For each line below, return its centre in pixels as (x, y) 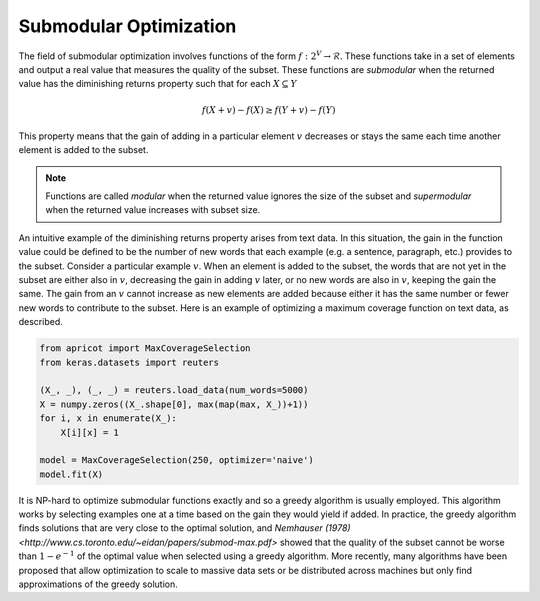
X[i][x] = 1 (90, 432)
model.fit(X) (71, 474)
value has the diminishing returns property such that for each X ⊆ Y (158, 84)
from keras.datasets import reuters (129, 362)
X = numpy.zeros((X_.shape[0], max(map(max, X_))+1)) (174, 404)
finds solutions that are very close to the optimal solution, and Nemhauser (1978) (184, 528)
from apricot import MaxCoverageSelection (145, 348)
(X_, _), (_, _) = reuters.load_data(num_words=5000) (174, 390)
